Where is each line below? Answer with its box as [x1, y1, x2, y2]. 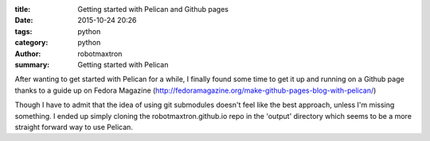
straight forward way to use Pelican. [14, 122, 133, 131]
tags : [14, 26, 33, 36]
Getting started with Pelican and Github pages [77, 5, 229, 13]
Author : [14, 48, 41, 59]
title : [14, 5, 31, 13]
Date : [14, 16, 33, 25]
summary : [14, 59, 50, 69]
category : [14, 38, 49, 48]
